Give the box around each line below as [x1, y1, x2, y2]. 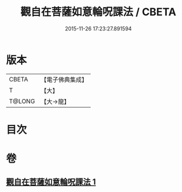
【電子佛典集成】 [40, 76, 88, 84]
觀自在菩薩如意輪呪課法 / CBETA [20, 5, 177, 19]
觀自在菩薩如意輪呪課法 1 [6, 177, 97, 187]
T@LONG [9, 97, 35, 105]
